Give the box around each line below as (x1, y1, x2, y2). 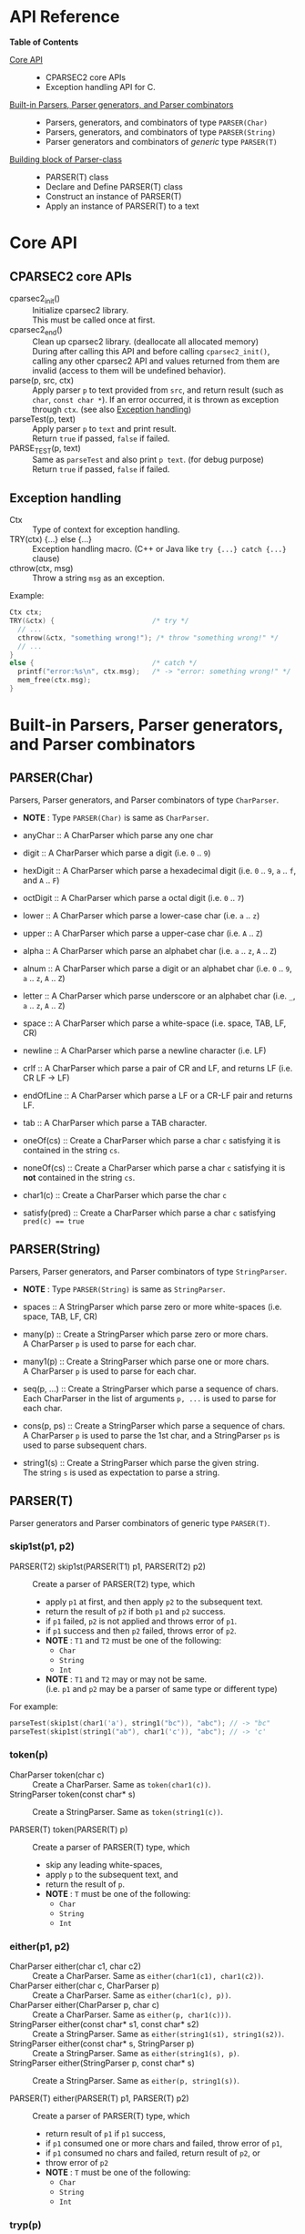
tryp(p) (9, 2219, 42, 2231)
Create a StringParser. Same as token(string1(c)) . (32, 1806, 224, 1817)
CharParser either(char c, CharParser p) (9, 1980, 160, 1992)
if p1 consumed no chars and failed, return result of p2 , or (45, 2147, 261, 2158)
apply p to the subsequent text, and (45, 1869, 178, 1880)
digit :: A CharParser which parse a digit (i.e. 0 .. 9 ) (22, 847, 211, 858)
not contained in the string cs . (22, 1172, 136, 1183)
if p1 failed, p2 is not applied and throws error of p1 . (45, 1615, 238, 1626)
